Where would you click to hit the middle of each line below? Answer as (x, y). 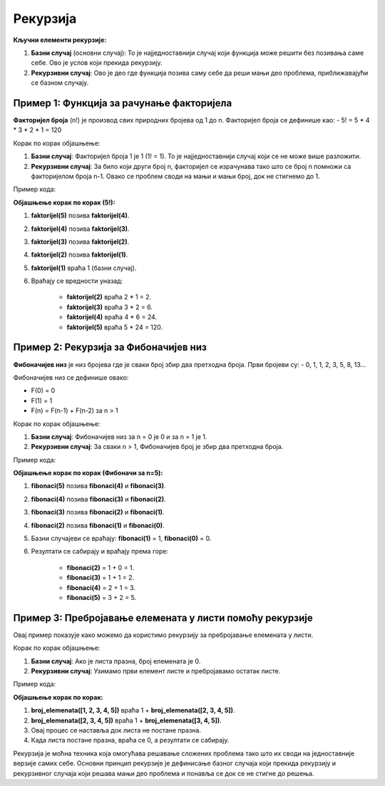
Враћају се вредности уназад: (77, 281)
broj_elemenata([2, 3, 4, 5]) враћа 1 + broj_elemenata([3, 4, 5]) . (127, 720)
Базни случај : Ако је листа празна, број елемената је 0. (116, 661)
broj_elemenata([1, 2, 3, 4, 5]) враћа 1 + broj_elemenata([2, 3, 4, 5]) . (133, 710)
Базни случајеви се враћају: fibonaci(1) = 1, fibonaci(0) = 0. (121, 539)
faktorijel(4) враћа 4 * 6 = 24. (112, 317)
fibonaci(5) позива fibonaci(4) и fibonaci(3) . (98, 486)
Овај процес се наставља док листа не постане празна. (116, 730)
